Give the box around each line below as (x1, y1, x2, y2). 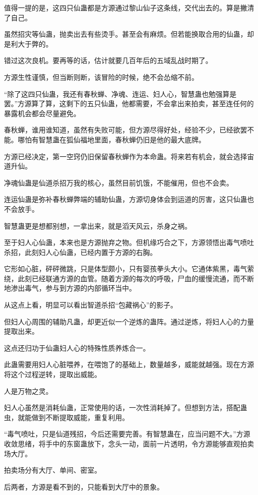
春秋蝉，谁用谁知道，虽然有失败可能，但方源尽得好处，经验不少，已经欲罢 (4, 124, 247, 135)
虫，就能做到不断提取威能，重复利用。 (4, 412, 129, 422)
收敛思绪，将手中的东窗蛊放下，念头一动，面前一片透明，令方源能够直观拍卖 (4, 438, 254, 448)
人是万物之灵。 (4, 385, 53, 396)
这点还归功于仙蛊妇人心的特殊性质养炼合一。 (4, 342, 150, 353)
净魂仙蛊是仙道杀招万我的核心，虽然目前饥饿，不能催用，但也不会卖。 (4, 177, 233, 187)
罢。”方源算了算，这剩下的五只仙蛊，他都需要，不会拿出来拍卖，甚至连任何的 (4, 98, 254, 109)
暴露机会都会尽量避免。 (4, 108, 80, 118)
